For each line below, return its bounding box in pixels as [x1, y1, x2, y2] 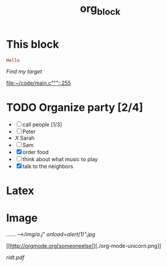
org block [79, 2, 121, 17]
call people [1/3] [22, 121, 63, 128]
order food [22, 149, 49, 156]
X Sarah [14, 134, 35, 142]
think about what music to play [22, 156, 98, 163]
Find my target [6, 68, 42, 75]
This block [6, 38, 60, 51]
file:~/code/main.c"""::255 [6, 79, 72, 87]
